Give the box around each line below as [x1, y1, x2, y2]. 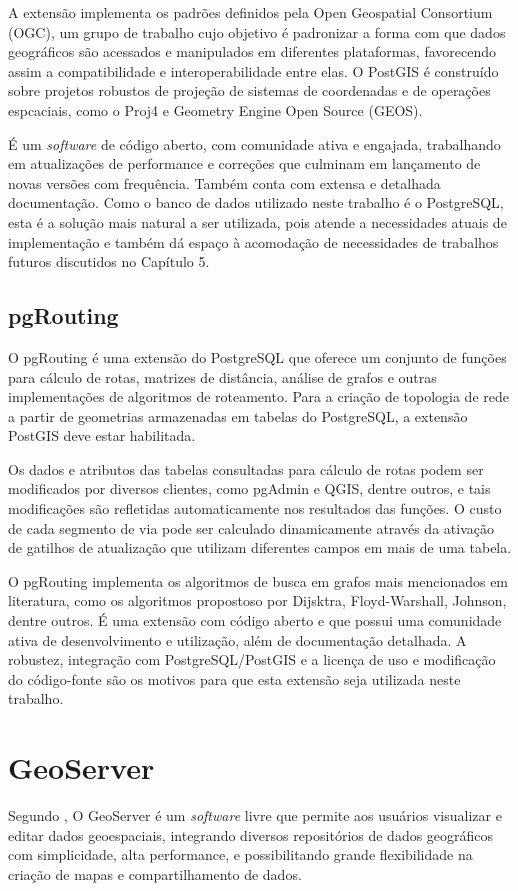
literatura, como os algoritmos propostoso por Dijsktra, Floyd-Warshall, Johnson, [8, 590, 507, 611]
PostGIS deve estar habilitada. [8, 425, 196, 446]
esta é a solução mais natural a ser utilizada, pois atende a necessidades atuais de [8, 211, 507, 232]
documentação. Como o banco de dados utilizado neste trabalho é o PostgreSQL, [8, 192, 504, 213]
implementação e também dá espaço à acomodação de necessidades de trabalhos [8, 231, 499, 252]
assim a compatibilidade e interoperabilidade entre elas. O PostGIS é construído [8, 60, 499, 81]
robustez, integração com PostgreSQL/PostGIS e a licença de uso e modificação [8, 649, 496, 670]
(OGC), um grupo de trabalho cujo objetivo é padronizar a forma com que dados [8, 21, 506, 42]
